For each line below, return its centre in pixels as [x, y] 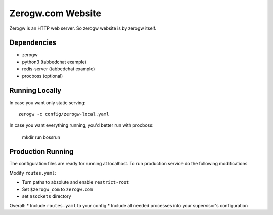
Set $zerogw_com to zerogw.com [57, 189]
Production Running [41, 152]
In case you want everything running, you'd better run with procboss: [81, 125]
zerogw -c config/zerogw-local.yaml [64, 114]
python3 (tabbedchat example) [54, 62]
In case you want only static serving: [48, 102]
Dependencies [33, 43]
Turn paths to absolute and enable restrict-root [76, 182]
